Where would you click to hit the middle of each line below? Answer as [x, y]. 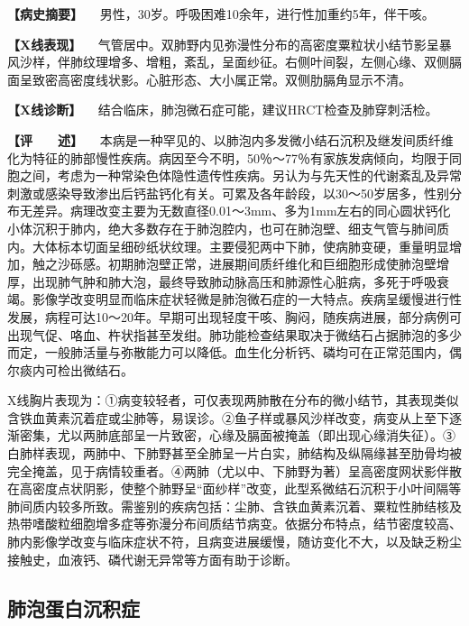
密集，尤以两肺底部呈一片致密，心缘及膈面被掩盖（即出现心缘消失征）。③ [237, 435]
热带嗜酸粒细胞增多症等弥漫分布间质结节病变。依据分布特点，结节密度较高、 [234, 524]
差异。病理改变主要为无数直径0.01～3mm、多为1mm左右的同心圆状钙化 [241, 211]
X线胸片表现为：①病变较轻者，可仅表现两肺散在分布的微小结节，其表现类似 [233, 400]
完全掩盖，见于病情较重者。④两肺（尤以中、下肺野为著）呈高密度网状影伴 [228, 470]
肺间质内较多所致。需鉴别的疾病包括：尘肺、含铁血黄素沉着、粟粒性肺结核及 [234, 506]
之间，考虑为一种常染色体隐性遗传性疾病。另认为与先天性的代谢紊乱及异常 [240, 175]
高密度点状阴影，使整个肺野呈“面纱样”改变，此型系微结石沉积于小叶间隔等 [240, 488]
